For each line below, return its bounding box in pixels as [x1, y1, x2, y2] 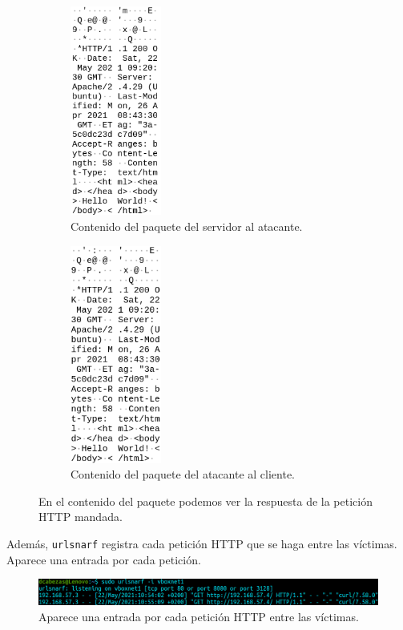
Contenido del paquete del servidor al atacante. [71, 217, 303, 234]
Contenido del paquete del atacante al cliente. [71, 466, 295, 483]
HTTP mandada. [38, 508, 123, 525]
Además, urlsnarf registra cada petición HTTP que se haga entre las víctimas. [6, 535, 397, 551]
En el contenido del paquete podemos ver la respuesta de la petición [38, 492, 373, 509]
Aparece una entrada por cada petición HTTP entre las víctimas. [38, 608, 359, 624]
